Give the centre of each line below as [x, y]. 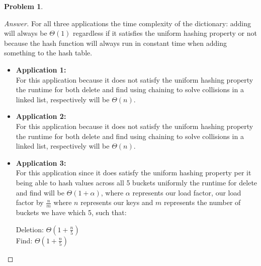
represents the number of [202, 202]
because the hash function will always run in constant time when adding [115, 43]
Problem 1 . [24, 6]
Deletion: [30, 229]
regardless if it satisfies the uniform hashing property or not [165, 33]
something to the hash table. [48, 53]
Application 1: [41, 69]
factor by [30, 202]
